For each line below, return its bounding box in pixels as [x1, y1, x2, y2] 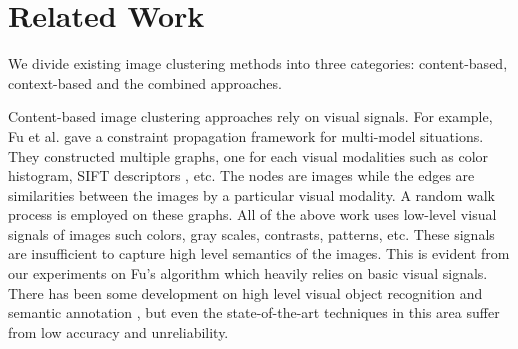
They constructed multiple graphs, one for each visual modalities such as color [8, 145, 489, 166]
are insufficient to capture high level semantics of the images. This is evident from [8, 243, 510, 264]
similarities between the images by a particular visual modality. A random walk [8, 184, 495, 205]
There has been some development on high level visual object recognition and [8, 282, 483, 303]
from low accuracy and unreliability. [8, 321, 229, 342]
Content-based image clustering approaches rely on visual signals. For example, [8, 106, 493, 127]
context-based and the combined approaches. [8, 72, 282, 93]
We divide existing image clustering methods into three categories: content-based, [8, 53, 508, 74]
